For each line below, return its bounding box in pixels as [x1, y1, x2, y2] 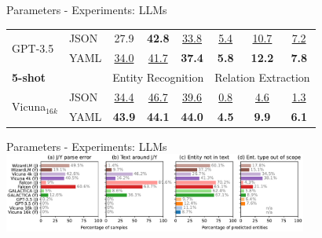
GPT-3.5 [12, 39, 54, 56]
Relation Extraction [214, 69, 310, 86]
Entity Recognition [112, 69, 204, 86]
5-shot [12, 69, 46, 86]
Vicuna [12, 98, 46, 115]
